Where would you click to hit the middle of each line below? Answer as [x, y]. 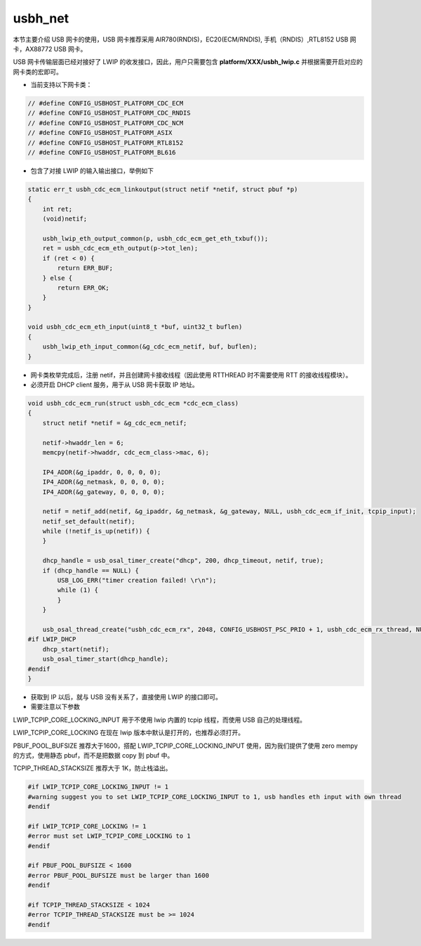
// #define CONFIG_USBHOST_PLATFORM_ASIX [100, 133]
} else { [58, 278]
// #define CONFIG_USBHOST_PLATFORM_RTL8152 [106, 143]
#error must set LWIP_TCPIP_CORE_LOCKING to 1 [109, 836]
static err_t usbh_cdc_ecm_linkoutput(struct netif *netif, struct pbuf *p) [163, 189]
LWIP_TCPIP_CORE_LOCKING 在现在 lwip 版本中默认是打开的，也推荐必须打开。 [129, 733]
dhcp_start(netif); [76, 649]
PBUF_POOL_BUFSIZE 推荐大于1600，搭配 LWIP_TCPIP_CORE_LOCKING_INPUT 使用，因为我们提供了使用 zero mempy [185, 746]
